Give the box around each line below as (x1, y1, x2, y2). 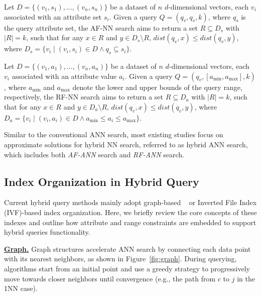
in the (237, 273, 255, 283)
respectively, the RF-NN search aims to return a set (4, 91, 163, 102)
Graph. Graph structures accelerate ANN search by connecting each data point (4, 243, 251, 254)
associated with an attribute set (4, 11, 102, 22)
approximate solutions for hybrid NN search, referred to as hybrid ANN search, (4, 139, 248, 149)
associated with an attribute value (12, 70, 117, 81)
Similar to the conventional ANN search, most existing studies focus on (4, 129, 223, 140)
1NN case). (4, 283, 38, 293)
